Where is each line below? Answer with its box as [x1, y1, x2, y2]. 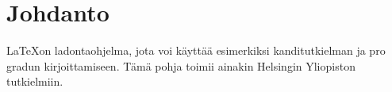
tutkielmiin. [6, 73, 63, 90]
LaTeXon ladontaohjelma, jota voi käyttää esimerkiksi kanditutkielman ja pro [6, 42, 386, 59]
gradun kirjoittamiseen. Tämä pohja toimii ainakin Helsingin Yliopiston [6, 57, 355, 74]
